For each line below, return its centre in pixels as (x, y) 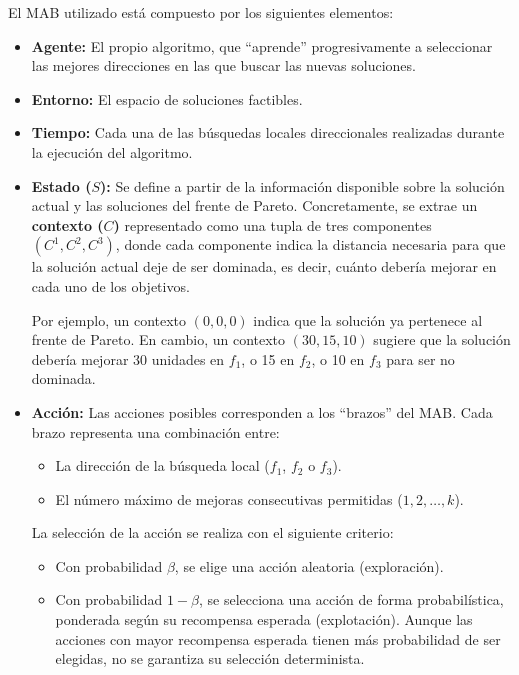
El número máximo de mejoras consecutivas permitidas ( (229, 498)
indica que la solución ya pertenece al (368, 319)
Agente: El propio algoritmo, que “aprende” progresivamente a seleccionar (262, 45)
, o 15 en (268, 358)
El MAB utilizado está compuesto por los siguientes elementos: (201, 12)
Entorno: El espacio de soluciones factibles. (167, 98)
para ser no (420, 358)
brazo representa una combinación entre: (155, 431)
